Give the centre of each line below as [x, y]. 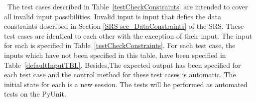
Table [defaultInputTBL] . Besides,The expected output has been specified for [123, 65]
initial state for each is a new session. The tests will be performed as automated [126, 84]
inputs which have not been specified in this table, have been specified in [115, 55]
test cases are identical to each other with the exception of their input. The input [128, 35]
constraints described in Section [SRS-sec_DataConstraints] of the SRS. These [124, 26]
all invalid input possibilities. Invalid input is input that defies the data [113, 16]
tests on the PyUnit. [35, 94]
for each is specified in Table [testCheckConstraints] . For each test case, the [120, 45]
